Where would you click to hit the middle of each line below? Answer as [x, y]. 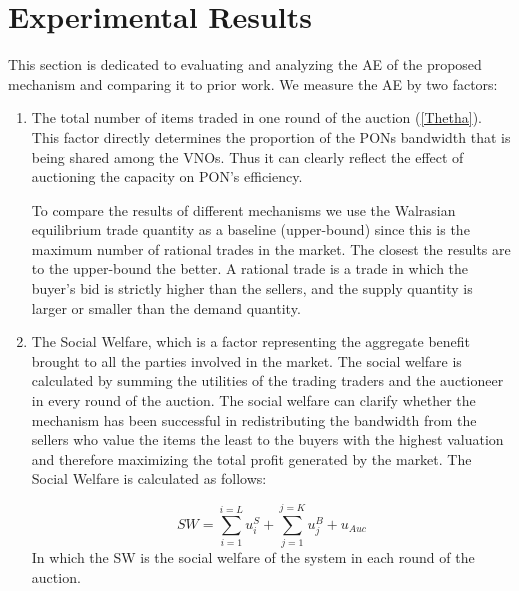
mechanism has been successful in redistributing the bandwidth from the [254, 419]
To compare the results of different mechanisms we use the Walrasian [243, 209]
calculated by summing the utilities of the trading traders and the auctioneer [267, 380]
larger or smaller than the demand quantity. [166, 307]
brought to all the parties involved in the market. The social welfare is [246, 360]
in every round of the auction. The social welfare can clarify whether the [253, 400]
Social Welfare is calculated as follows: [149, 478]
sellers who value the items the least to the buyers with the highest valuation [267, 439]
